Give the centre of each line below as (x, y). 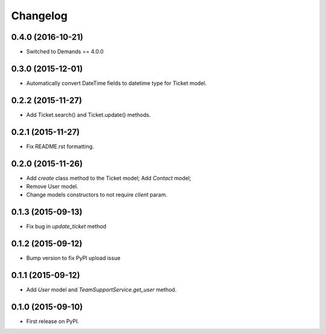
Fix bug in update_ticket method (66, 227)
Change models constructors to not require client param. (97, 195)
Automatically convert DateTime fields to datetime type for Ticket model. (117, 83)
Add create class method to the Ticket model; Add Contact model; (109, 178)
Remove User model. (52, 186)
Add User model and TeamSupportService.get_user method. (101, 290)
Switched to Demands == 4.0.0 (65, 52)
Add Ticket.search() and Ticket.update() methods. (88, 115)
